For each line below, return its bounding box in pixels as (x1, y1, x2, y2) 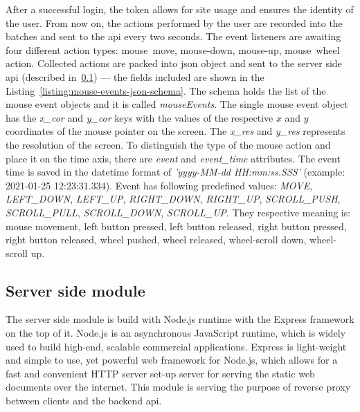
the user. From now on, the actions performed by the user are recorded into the (6, 15, 343, 30)
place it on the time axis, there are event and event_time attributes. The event (6, 151, 341, 165)
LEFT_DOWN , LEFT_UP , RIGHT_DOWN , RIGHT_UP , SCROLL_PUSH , (6, 191, 341, 206)
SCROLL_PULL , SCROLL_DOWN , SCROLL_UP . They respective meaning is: (6, 205, 351, 219)
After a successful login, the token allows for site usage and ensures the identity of (6, 2, 354, 16)
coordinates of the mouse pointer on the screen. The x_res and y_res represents (6, 124, 345, 138)
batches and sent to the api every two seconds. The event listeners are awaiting (6, 29, 341, 44)
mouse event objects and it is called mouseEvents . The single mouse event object (6, 97, 348, 111)
